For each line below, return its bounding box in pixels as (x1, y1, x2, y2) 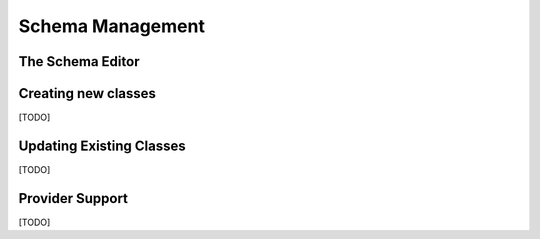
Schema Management (18, 15, 205, 37)
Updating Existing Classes (18, 137, 187, 154)
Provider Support (18, 190, 129, 207)
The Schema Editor (18, 53, 140, 70)
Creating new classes (18, 85, 157, 102)
